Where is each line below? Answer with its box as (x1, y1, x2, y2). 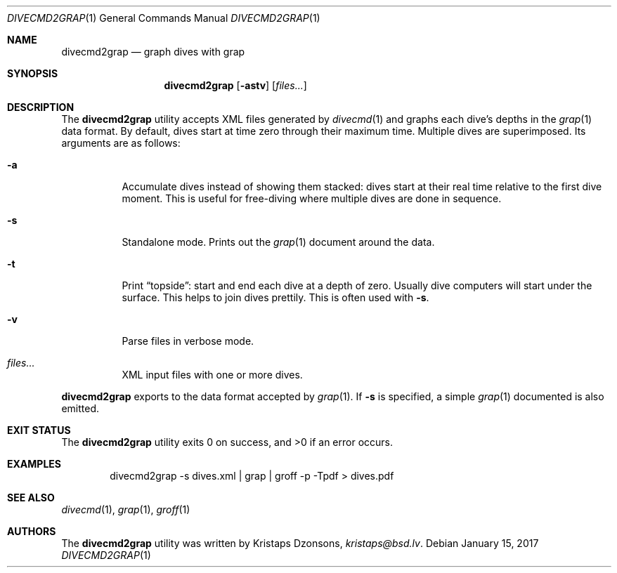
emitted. (61, 402, 99, 414)
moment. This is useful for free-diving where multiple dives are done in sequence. (122, 192, 502, 204)
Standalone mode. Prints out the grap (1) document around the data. (122, 236, 435, 248)
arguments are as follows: (61, 137, 181, 149)
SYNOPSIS (7, 67, 58, 79)
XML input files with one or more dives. (122, 369, 303, 381)
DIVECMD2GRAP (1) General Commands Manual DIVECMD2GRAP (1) (7, 12, 320, 24)
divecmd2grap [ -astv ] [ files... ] (164, 79, 307, 91)
